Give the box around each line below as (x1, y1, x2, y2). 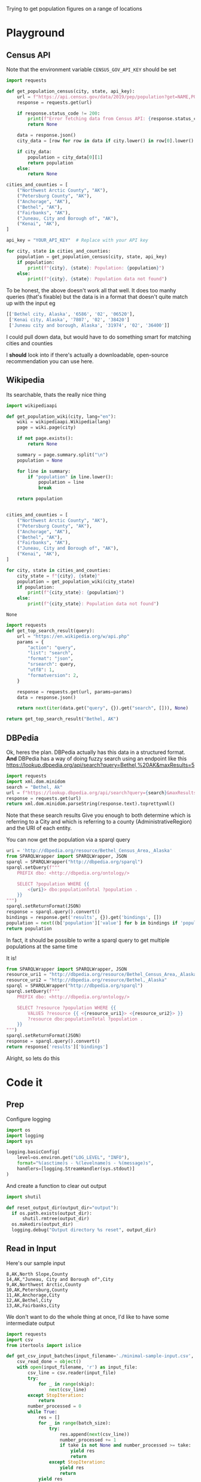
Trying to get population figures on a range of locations (6, 5, 142, 12)
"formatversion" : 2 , (28, 672, 79, 678)
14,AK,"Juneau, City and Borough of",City (6, 1276, 114, 1282)
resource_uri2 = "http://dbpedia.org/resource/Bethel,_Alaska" (6, 977, 167, 983)
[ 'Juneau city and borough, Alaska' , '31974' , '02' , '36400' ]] (8, 322, 170, 328)
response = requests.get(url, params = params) (17, 688, 133, 695)
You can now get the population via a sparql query (6, 836, 130, 843)
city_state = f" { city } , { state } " (17, 573, 100, 579)
